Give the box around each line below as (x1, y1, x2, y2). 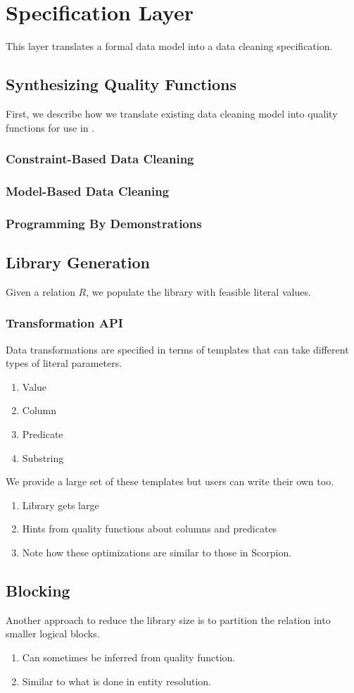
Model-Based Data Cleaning (6, 182, 170, 199)
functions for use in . (6, 120, 95, 135)
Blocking (6, 579, 70, 601)
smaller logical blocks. (6, 626, 100, 641)
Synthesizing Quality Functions (6, 73, 237, 95)
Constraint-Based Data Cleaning (6, 150, 194, 168)
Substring (22, 450, 64, 465)
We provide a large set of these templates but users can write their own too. (6, 474, 334, 489)
